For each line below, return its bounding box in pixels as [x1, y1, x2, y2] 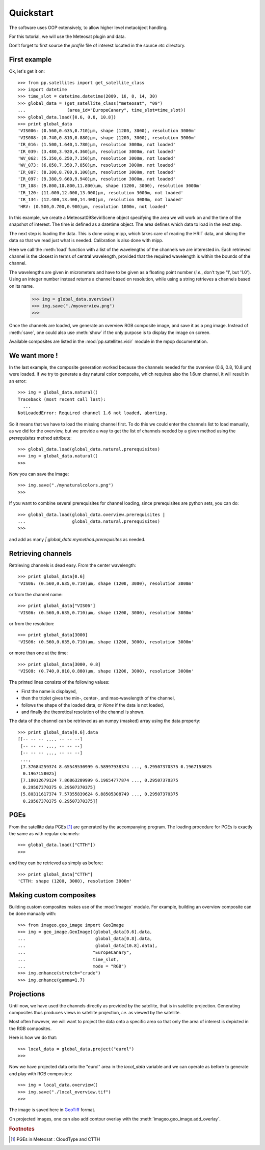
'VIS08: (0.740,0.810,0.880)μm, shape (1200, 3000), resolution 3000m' [18, 668, 194, 674]
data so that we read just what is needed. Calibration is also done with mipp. [9, 238, 163, 243]
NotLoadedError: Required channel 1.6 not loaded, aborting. [18, 410, 168, 416]
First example [9, 56, 52, 64]
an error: [9, 378, 27, 384]
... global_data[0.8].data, [18, 936, 153, 941]
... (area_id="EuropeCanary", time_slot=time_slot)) [18, 107, 186, 113]
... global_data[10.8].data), [18, 942, 158, 948]
